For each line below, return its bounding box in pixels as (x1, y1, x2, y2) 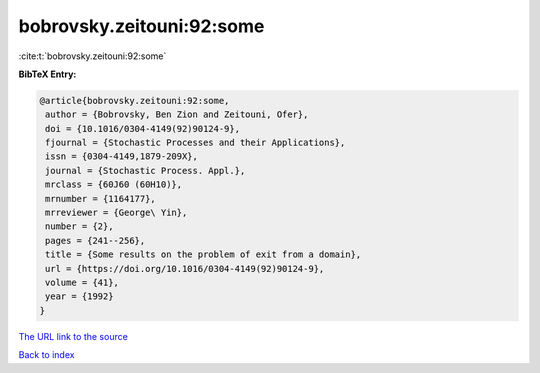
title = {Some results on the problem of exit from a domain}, (45, 249, 362, 260)
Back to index (18, 349, 75, 361)
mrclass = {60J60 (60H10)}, (45, 179, 183, 190)
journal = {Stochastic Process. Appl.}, (45, 165, 246, 176)
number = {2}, (45, 221, 114, 232)
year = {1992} (45, 291, 114, 302)
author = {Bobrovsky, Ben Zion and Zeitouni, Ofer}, (45, 109, 309, 120)
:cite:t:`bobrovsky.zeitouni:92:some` (18, 50, 167, 62)
